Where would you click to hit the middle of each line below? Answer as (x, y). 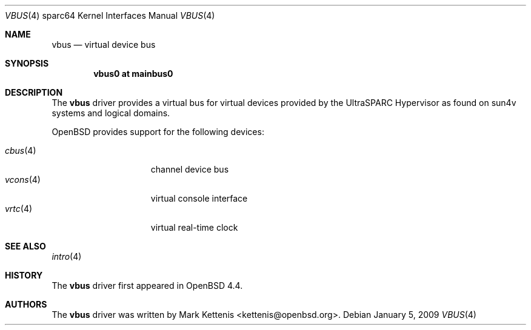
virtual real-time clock (194, 227)
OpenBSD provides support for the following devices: (158, 132)
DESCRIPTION (34, 92)
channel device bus (190, 169)
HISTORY (24, 275)
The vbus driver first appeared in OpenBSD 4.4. (147, 285)
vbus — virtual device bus (104, 45)
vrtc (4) (19, 209)
